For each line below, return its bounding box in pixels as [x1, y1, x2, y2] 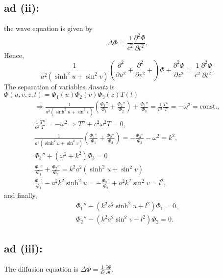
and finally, [4, 190, 37, 200]
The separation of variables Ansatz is [4, 81, 115, 91]
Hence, [4, 50, 24, 60]
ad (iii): [4, 240, 43, 255]
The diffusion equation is [4, 263, 78, 274]
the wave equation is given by [4, 23, 93, 33]
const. [199, 103, 218, 111]
